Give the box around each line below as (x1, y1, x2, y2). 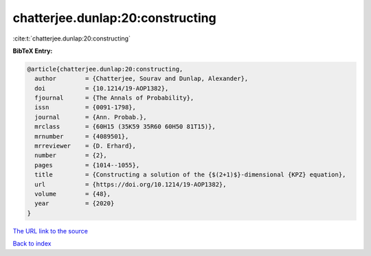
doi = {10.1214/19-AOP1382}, (34, 84, 169, 92)
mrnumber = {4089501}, (34, 132, 129, 140)
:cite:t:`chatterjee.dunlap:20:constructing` (12, 34, 131, 43)
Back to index (12, 240, 52, 248)
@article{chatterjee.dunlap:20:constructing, (27, 65, 183, 73)
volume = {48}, (34, 190, 111, 198)
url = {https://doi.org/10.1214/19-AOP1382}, (34, 181, 227, 188)
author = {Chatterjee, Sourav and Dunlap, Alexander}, (34, 75, 249, 82)
